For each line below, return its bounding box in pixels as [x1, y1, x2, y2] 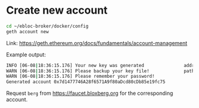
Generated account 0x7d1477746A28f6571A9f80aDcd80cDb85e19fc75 [6, 79, 166, 85]
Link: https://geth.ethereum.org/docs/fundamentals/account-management [6, 39, 188, 46]
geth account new [6, 28, 49, 34]
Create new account [6, 4, 108, 17]
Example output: [6, 51, 46, 58]
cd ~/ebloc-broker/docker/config [6, 23, 89, 29]
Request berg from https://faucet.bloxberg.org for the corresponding [6, 90, 174, 97]
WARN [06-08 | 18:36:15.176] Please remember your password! [6, 74, 155, 80]
